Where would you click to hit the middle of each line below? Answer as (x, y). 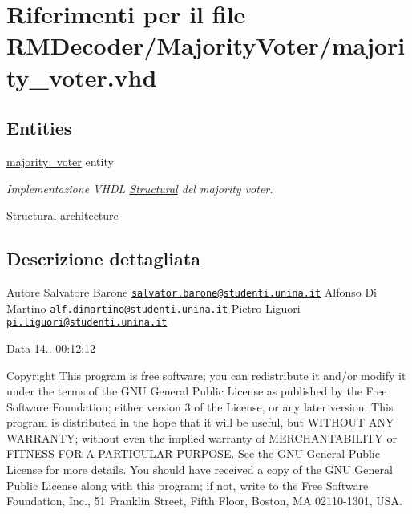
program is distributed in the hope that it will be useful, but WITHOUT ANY (200, 422)
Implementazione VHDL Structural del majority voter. (140, 188)
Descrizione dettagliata (103, 259)
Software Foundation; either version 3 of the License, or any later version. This (200, 406)
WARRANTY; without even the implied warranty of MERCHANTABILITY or (202, 437)
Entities (39, 128)
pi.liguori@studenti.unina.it (87, 323)
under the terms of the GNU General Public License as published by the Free (197, 391)
